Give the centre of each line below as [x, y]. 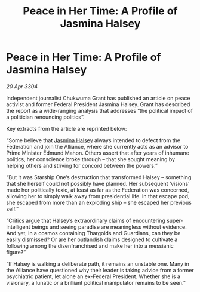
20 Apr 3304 [22, 86]
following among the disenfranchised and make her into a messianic [90, 245]
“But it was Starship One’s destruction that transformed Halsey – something [99, 177]
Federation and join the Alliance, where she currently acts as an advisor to [97, 146]
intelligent [19, 227]
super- [175, 220]
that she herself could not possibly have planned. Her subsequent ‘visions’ [98, 183]
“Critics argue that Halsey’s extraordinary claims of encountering [86, 220]
